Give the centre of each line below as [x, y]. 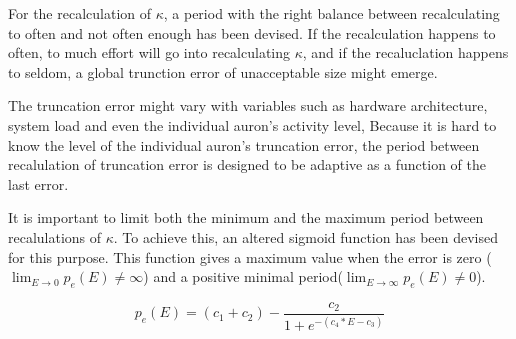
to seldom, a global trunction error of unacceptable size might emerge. [223, 71]
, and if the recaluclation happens [405, 52]
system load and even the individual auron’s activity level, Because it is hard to [252, 124]
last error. [38, 183]
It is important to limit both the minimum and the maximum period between [246, 217]
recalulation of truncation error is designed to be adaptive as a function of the [247, 164]
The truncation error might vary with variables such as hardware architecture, [248, 105]
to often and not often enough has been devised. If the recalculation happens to [252, 32]
